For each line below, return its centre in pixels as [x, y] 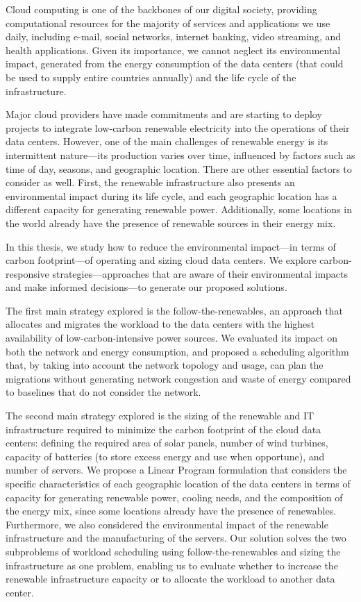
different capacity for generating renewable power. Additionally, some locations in [179, 209]
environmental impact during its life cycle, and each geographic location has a [171, 195]
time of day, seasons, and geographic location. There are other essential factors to [179, 168]
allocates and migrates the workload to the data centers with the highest [160, 324]
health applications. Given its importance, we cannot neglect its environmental [173, 50]
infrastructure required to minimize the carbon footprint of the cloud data [163, 429]
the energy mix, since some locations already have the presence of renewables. [171, 511]
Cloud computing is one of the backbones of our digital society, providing [161, 9]
